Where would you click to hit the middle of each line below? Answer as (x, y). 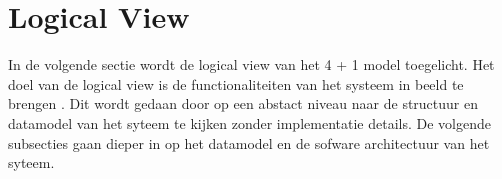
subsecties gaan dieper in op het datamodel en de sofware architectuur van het (249, 142)
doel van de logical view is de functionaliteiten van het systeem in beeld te (236, 83)
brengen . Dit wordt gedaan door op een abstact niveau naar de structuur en (243, 103)
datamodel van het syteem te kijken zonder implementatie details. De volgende (249, 122)
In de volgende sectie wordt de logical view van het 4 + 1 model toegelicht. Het (251, 64)
